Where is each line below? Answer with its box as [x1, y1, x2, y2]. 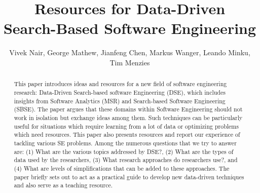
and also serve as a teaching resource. [14, 181, 113, 189]
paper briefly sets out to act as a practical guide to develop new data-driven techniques [14, 172, 244, 181]
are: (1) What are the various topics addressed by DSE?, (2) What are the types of [14, 147, 234, 156]
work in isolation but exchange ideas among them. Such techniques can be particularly [14, 113, 243, 122]
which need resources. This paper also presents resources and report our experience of [14, 130, 240, 139]
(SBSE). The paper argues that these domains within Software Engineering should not [14, 105, 243, 113]
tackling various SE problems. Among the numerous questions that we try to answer [14, 138, 237, 147]
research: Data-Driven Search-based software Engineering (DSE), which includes [14, 88, 226, 96]
